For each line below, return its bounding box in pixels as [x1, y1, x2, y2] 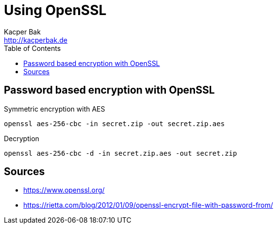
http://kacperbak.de [4, 35, 67, 44]
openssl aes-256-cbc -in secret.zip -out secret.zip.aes [4, 119, 225, 128]
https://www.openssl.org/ [23, 186, 105, 195]
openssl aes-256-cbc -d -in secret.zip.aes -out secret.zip [4, 149, 237, 157]
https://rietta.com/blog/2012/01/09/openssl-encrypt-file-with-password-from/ [23, 201, 273, 210]
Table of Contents [4, 44, 61, 52]
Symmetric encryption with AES [4, 104, 105, 113]
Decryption [4, 134, 39, 143]
